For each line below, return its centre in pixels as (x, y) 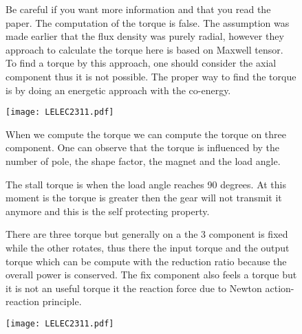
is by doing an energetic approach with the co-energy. (118, 90)
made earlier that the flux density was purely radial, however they (145, 36)
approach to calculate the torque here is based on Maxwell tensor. (144, 49)
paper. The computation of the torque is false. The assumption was (148, 22)
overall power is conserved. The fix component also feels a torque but (151, 275)
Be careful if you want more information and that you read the (138, 9)
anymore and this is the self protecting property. (108, 211)
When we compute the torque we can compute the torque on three (146, 134)
